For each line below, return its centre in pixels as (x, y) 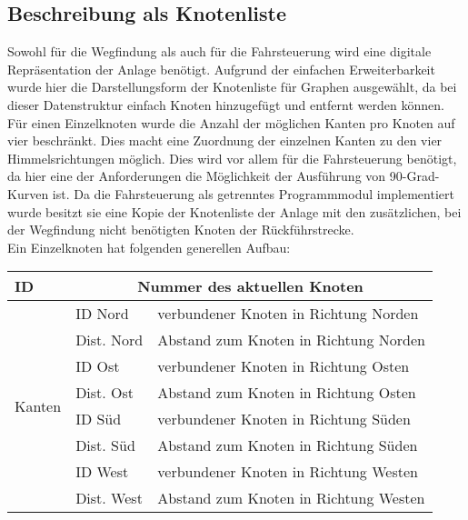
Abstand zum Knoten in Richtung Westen (291, 498)
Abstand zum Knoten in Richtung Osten (287, 393)
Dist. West (109, 498)
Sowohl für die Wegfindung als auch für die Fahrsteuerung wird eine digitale (219, 51)
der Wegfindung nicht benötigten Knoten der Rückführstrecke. (181, 230)
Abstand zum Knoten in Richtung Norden (291, 340)
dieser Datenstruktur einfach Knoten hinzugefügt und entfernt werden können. (226, 104)
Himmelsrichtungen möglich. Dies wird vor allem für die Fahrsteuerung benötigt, (232, 158)
